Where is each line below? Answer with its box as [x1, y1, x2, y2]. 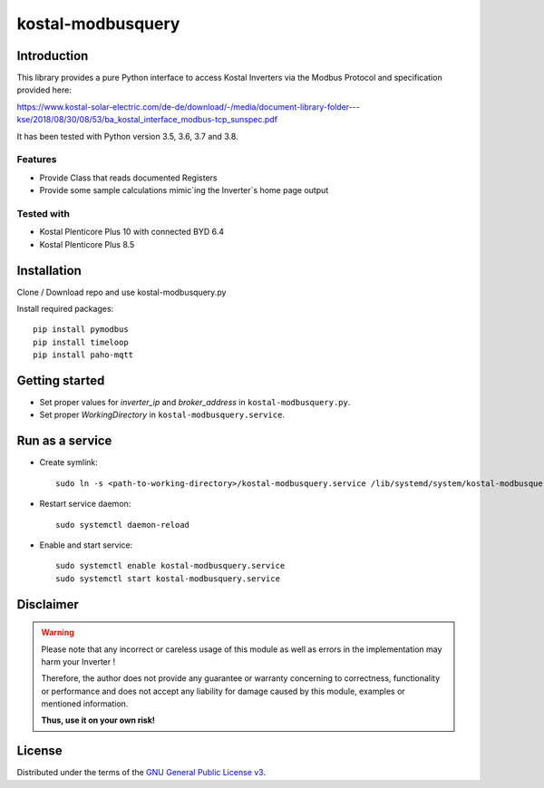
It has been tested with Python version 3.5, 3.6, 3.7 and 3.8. [16, 131, 239, 141]
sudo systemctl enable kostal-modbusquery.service [55, 560, 286, 571]
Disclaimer [16, 597, 79, 612]
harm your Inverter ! [41, 656, 116, 666]
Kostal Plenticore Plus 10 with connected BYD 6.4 [39, 227, 224, 238]
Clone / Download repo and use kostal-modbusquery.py [16, 287, 227, 297]
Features [16, 153, 57, 166]
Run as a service [16, 433, 112, 449]
